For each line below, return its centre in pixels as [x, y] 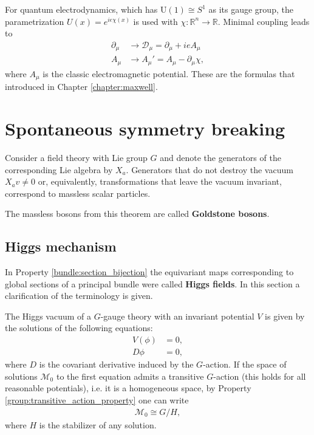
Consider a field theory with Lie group [76, 157]
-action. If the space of [245, 364]
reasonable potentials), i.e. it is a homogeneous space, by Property [128, 388]
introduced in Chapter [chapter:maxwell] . [81, 87]
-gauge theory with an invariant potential [177, 316]
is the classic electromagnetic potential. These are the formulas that [169, 73]
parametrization [35, 21]
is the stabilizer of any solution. [98, 424]
